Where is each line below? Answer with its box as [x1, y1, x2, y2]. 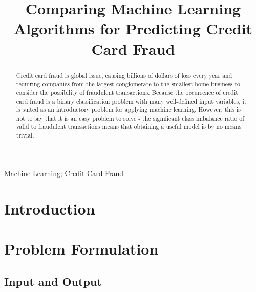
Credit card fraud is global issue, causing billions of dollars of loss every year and [16, 71, 232, 80]
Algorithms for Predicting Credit [13, 18, 253, 39]
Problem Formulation [4, 238, 159, 259]
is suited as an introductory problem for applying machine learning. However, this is [16, 105, 241, 114]
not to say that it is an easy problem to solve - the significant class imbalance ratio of [16, 113, 244, 122]
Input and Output [4, 273, 102, 289]
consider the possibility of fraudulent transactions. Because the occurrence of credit [16, 88, 238, 96]
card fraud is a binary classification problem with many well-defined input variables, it [16, 96, 247, 105]
